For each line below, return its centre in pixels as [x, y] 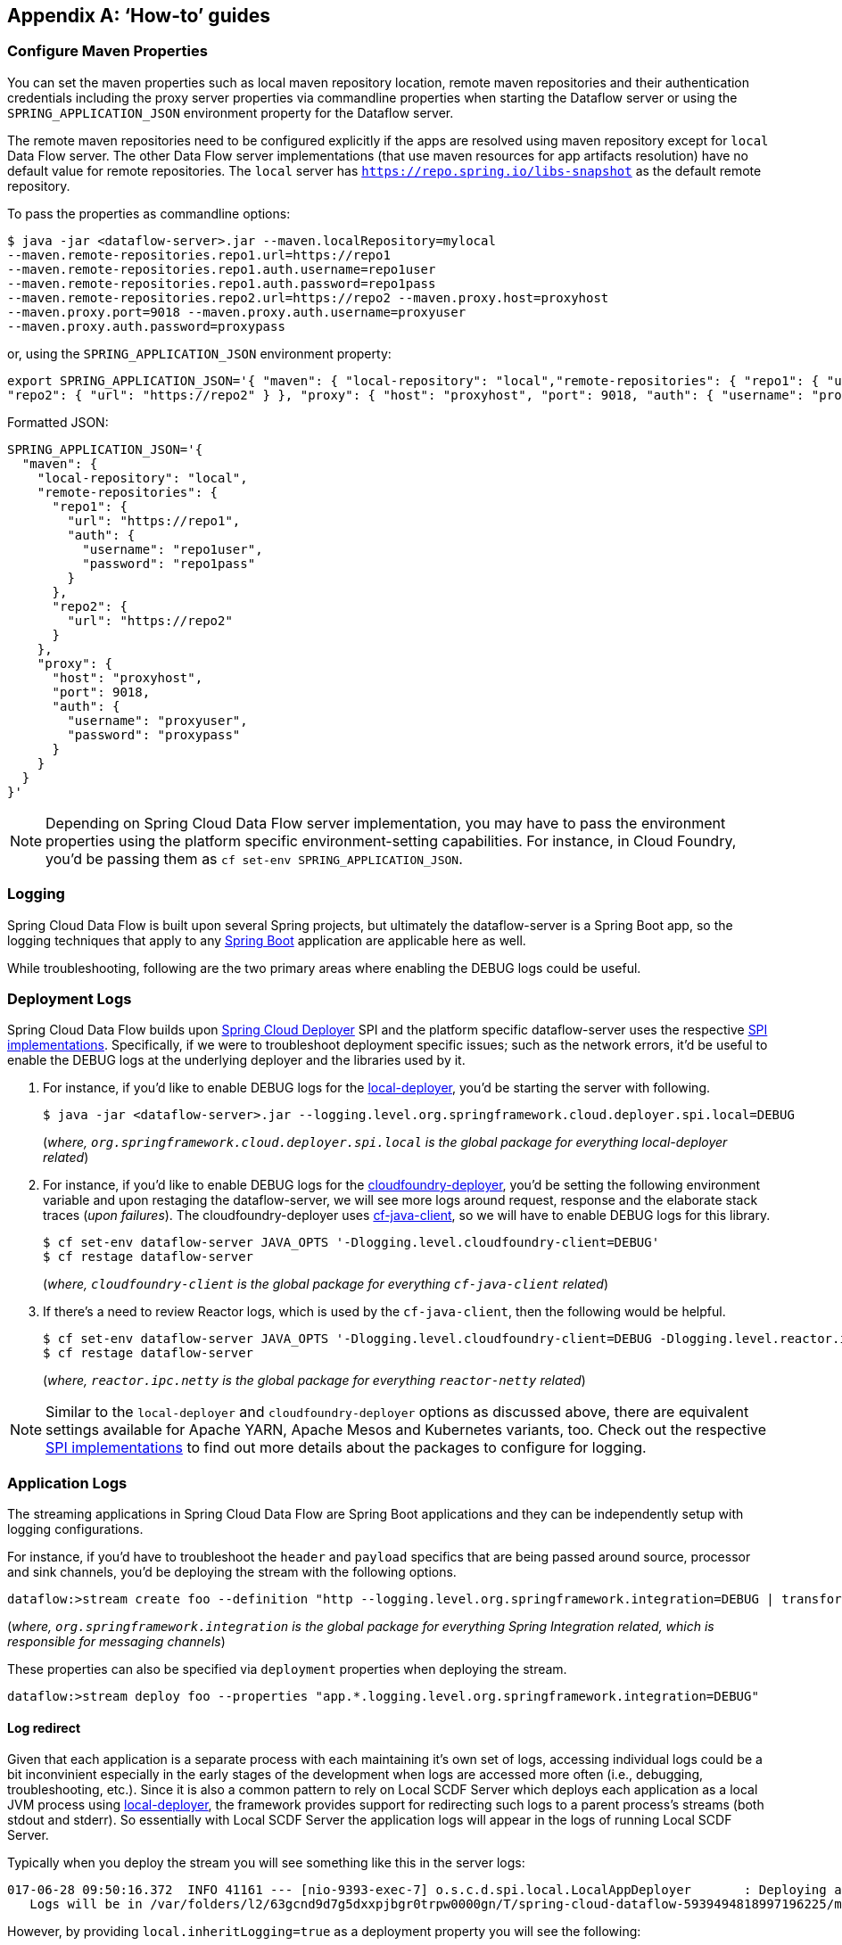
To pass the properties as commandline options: [149, 213]
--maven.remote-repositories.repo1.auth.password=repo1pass [222, 283]
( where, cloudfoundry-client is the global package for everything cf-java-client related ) [326, 1284]
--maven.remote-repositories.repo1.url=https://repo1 [199, 255]
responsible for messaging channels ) [116, 1642]
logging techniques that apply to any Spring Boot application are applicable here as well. [267, 940]
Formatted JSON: [58, 422]
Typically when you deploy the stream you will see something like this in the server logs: [266, 1863]
